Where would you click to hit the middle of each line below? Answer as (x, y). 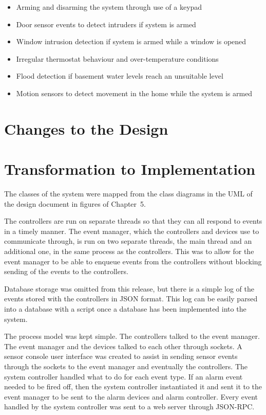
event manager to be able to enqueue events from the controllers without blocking (133, 261)
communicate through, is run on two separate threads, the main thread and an (128, 241)
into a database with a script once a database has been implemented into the (125, 309)
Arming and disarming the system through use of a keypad (109, 7)
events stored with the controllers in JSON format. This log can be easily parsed (131, 299)
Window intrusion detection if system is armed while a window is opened (131, 41)
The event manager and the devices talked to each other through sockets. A (123, 346)
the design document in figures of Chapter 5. (75, 203)
